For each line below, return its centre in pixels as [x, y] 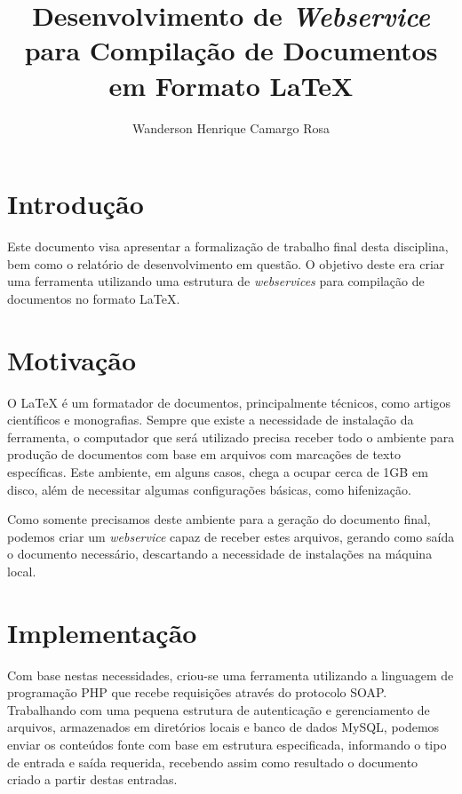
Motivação [72, 359]
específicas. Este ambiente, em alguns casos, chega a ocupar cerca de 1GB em [218, 471]
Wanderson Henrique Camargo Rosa [231, 127]
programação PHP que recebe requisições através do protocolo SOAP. [197, 692]
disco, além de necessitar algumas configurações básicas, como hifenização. [209, 489]
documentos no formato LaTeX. [94, 298]
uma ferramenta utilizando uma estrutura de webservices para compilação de [216, 281]
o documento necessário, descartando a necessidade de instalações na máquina [220, 554]
